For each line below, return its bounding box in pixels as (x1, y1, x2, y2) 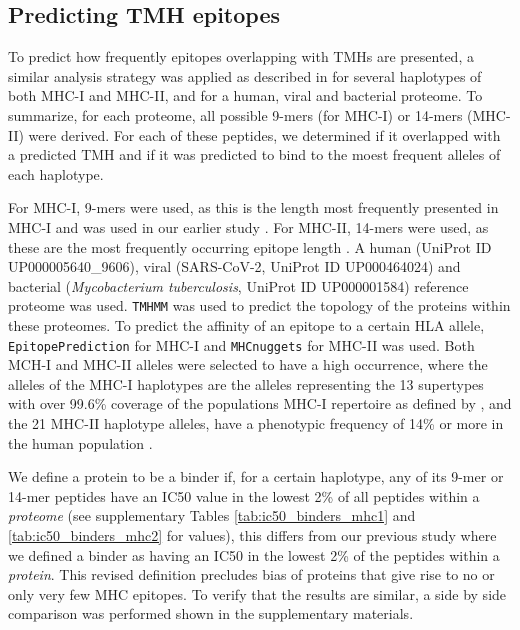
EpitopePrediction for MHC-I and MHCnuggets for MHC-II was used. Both (8, 334, 475, 355)
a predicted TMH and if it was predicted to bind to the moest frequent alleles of (8, 144, 501, 165)
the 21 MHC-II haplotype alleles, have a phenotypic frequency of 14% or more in (8, 413, 504, 434)
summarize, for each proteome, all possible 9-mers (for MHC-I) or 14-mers (8, 104, 463, 125)
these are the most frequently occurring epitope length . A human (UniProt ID (8, 236, 492, 257)
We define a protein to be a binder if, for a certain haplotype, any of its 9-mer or (8, 466, 504, 487)
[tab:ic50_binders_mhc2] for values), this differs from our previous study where (8, 524, 497, 545)
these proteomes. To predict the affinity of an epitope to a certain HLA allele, (8, 314, 485, 335)
